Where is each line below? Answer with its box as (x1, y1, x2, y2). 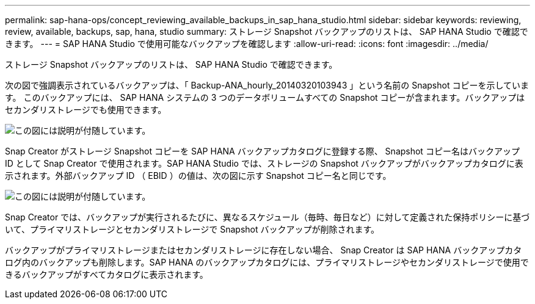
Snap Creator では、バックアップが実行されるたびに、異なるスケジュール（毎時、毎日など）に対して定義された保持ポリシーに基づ (5, 212, 530, 222)
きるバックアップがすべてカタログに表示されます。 (5, 269, 208, 280)
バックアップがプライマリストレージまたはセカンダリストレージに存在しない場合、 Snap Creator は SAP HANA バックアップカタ (5, 245, 522, 255)
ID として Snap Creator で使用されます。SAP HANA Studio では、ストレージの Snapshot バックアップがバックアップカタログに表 (5, 158, 523, 168)
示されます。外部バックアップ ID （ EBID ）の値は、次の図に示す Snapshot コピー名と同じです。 (5, 170, 391, 181)
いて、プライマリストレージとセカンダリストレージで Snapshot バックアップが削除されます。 (5, 224, 380, 234)
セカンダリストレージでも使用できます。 (5, 104, 167, 115)
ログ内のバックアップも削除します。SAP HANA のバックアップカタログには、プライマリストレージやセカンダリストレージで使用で (5, 257, 529, 267)
